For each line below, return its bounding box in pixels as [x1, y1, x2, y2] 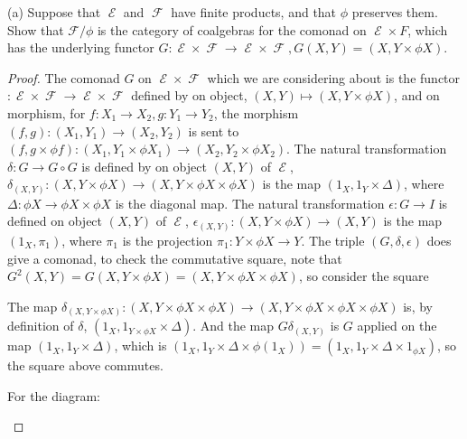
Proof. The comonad [7, 68, 120, 87]
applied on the [357, 316, 437, 335]
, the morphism [213, 103, 299, 122]
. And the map [192, 316, 275, 335]
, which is [114, 336, 167, 355]
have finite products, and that [171, 3, 337, 21]
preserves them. [351, 3, 438, 21]
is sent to [188, 121, 239, 140]
